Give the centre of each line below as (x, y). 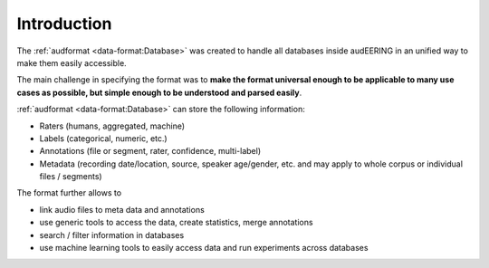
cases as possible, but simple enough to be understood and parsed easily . (159, 92)
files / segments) (71, 177)
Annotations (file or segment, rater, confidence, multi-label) (150, 151)
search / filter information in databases (112, 234)
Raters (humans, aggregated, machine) (112, 126)
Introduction (64, 24)
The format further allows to (69, 193)
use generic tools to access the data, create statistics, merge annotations (176, 223)
